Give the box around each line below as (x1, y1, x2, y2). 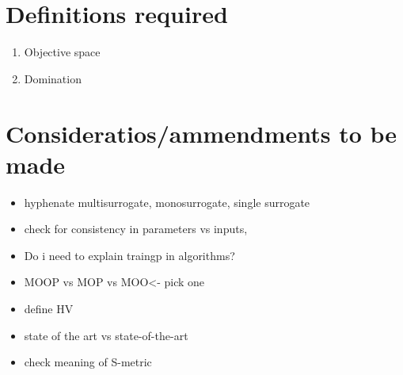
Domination (24, 70, 82, 86)
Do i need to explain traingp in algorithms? (24, 247, 235, 263)
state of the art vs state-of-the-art (24, 327, 188, 343)
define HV (24, 300, 74, 316)
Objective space (24, 44, 101, 60)
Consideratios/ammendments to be (6, 117, 397, 149)
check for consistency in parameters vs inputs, (24, 220, 248, 237)
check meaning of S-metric (24, 354, 152, 370)
